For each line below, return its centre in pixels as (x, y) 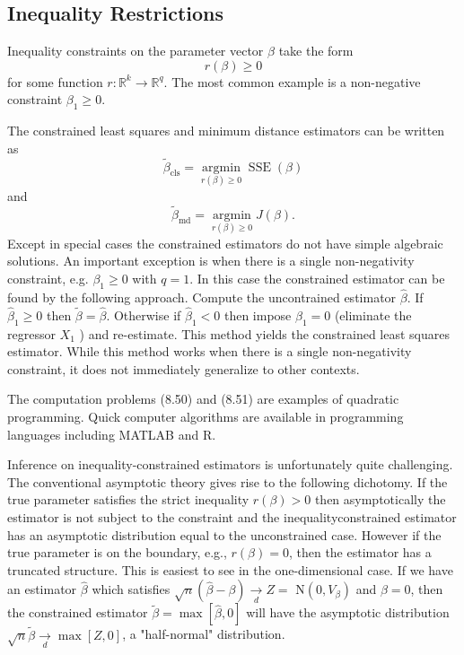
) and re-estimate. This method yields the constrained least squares (264, 333)
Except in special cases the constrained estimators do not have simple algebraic (225, 243)
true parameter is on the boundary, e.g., (117, 552)
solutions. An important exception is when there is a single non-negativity (211, 261)
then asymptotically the (380, 499)
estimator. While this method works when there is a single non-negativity (210, 351)
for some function (55, 81)
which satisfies (131, 589)
